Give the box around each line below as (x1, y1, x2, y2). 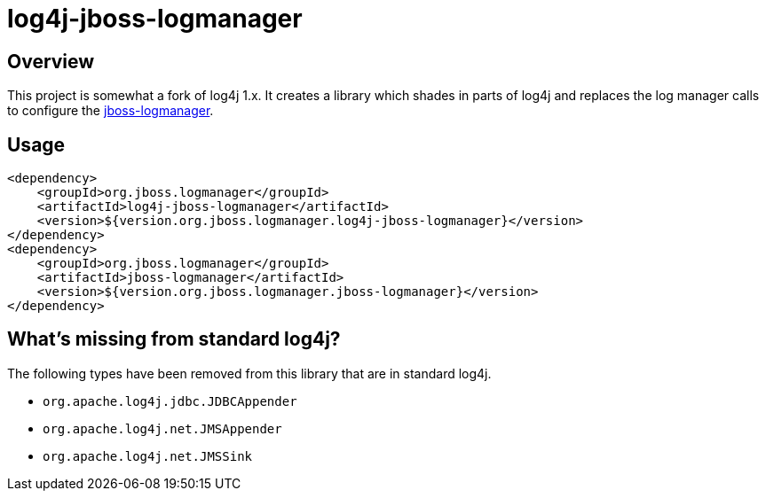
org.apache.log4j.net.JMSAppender (43, 421, 282, 436)
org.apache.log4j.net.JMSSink (43, 448, 253, 463)
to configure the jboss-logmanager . (7, 103, 214, 119)
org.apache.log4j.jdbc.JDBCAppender (43, 393, 297, 409)
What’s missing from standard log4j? (7, 328, 341, 351)
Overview (7, 50, 95, 73)
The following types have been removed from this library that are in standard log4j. (7, 365, 492, 381)
